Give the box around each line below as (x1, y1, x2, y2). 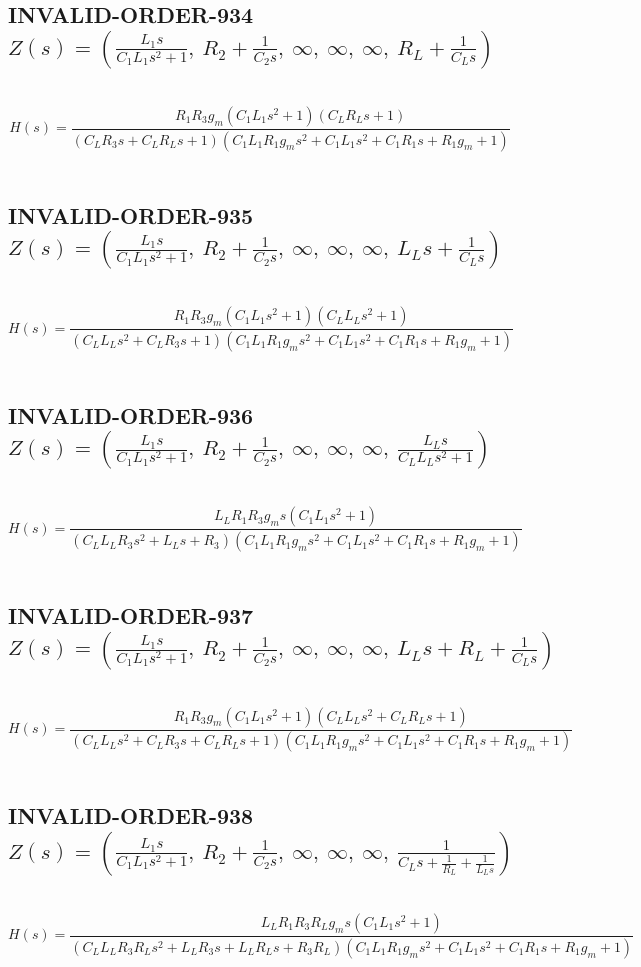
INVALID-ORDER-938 (8, 800, 254, 831)
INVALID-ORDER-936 (8, 399, 254, 430)
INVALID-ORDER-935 (8, 199, 254, 230)
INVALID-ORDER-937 (8, 600, 254, 631)
